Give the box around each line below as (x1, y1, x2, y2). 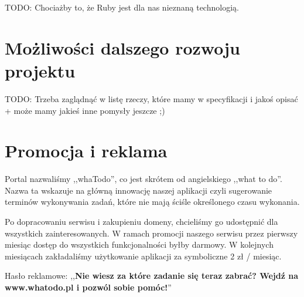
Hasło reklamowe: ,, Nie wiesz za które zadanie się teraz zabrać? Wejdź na (5, 269, 299, 282)
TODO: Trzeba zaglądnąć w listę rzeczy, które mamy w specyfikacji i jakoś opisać (5, 92, 298, 104)
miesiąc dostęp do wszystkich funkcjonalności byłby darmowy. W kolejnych (5, 238, 274, 251)
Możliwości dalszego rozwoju (5, 35, 240, 59)
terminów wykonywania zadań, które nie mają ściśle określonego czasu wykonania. (5, 195, 300, 208)
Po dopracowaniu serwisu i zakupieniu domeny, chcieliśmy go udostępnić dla (5, 215, 278, 227)
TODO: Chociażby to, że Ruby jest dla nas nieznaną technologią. (5, 1, 239, 13)
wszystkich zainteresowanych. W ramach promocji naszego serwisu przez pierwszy (5, 227, 298, 239)
